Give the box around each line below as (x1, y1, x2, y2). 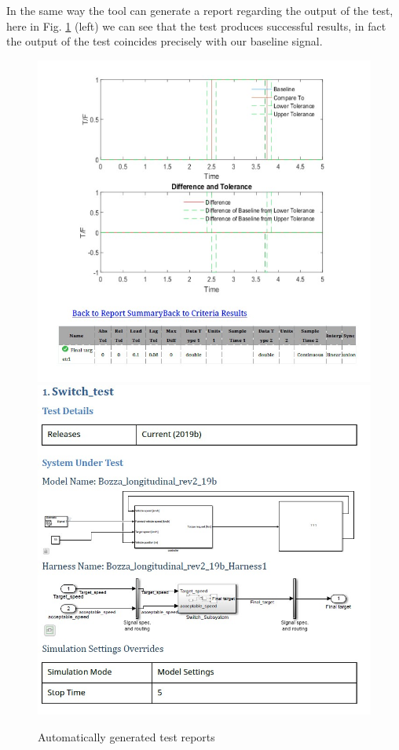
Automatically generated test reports (38, 728, 215, 745)
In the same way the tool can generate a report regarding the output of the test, (6, 2, 394, 18)
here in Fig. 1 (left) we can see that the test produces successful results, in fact (6, 17, 386, 34)
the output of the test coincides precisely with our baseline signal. (6, 33, 323, 49)
